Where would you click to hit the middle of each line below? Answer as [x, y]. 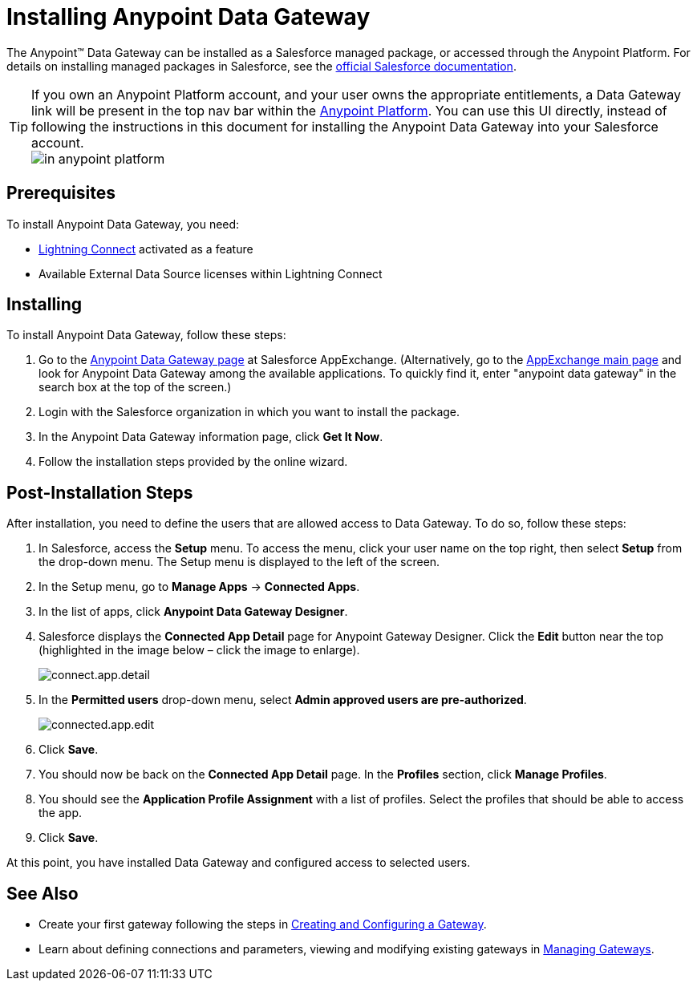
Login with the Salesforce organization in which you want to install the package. [249, 412]
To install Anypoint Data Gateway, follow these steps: [146, 335]
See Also [43, 893]
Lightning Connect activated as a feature [146, 249]
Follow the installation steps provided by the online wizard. [193, 462]
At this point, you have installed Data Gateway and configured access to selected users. [239, 863]
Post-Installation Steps [100, 492]
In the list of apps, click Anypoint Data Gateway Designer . [193, 612]
